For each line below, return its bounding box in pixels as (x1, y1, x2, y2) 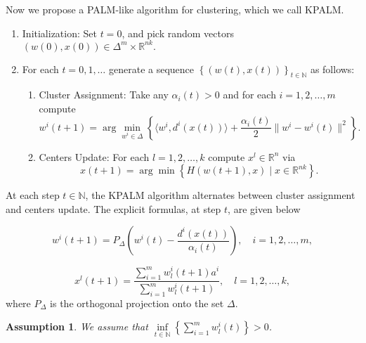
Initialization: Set (22, 25, 97, 40)
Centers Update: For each (39, 149, 150, 164)
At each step (6, 188, 60, 202)
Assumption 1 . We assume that (6, 319, 148, 334)
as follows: (310, 61, 355, 76)
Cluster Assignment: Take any (39, 87, 169, 102)
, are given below (228, 201, 301, 216)
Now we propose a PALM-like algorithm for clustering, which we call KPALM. (6, 2, 344, 16)
